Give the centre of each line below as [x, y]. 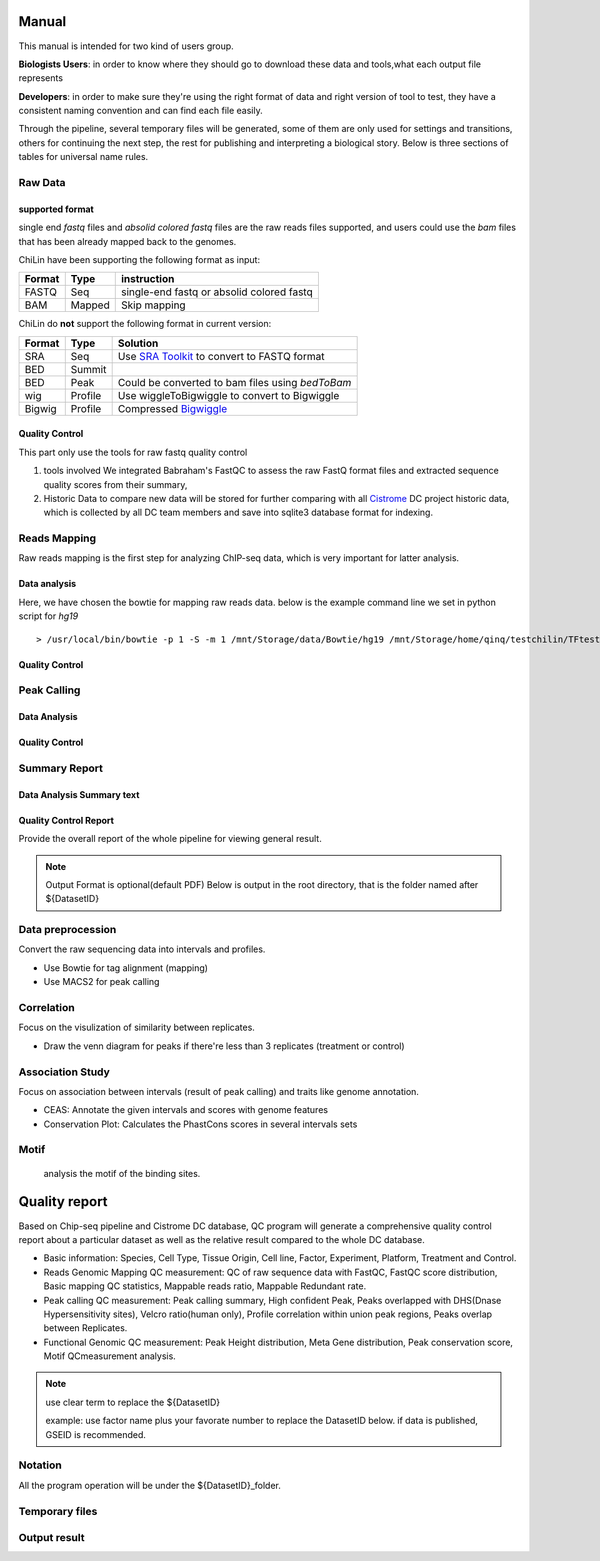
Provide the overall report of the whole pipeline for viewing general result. [170, 839]
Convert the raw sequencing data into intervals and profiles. [142, 949]
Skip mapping [153, 305]
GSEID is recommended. [96, 1434]
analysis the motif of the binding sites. [122, 1173]
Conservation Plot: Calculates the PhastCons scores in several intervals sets [200, 1124]
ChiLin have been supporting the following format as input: [139, 259]
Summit [88, 369]
